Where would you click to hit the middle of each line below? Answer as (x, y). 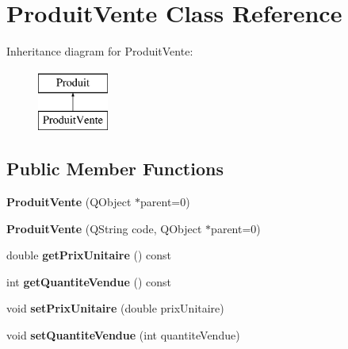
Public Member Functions (115, 169)
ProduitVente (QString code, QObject (104, 228)
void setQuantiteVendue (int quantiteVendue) (123, 335)
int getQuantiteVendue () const (89, 281)
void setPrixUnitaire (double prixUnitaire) (115, 308)
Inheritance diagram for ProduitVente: (100, 51)
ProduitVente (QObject (69, 202)
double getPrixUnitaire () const (89, 255)
